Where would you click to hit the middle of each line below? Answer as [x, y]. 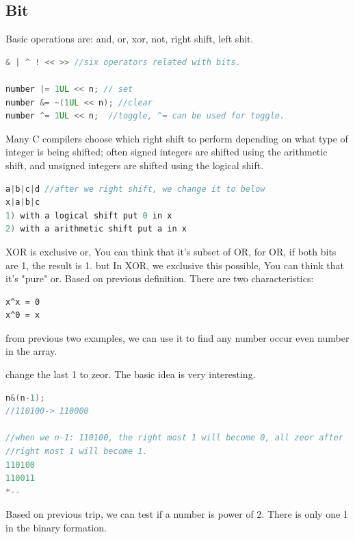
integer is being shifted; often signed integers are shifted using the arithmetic [167, 152]
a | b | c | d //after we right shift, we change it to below [135, 189]
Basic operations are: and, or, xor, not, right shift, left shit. [130, 39]
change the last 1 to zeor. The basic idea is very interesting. [131, 374]
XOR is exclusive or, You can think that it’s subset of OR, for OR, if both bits [171, 251]
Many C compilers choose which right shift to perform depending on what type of [177, 138]
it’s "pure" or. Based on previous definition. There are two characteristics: [160, 278]
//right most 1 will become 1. [77, 452]
